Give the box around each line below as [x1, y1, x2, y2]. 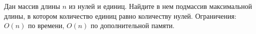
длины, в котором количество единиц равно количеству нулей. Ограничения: [4, 10, 237, 21]
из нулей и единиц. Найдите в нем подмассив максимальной [69, 1, 252, 11]
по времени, [28, 20, 65, 31]
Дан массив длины [4, 1, 60, 11]
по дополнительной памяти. [91, 20, 175, 31]
